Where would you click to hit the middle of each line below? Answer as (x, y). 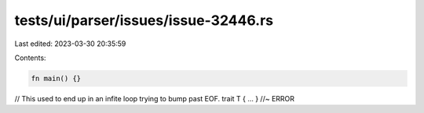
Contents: (30, 58)
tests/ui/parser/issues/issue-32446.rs (144, 20)
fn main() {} (56, 78)
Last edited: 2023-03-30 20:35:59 (70, 44)
